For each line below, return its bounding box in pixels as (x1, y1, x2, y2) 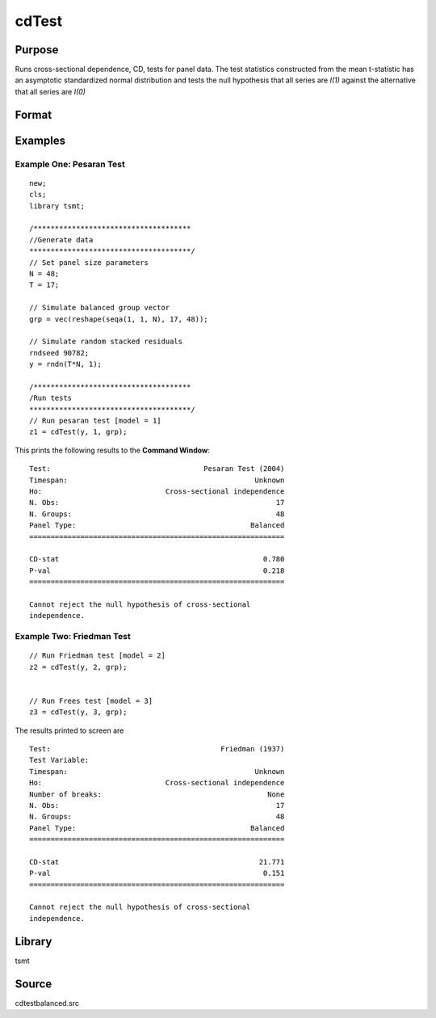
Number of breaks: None (29, 789, 285, 799)
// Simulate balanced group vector (29, 303, 170, 313)
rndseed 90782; (29, 348, 90, 357)
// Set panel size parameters (29, 258, 149, 267)
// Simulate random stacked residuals (29, 337, 183, 347)
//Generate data (29, 235, 94, 244)
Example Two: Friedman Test (15, 631, 131, 642)
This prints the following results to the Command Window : (15, 445, 210, 455)
